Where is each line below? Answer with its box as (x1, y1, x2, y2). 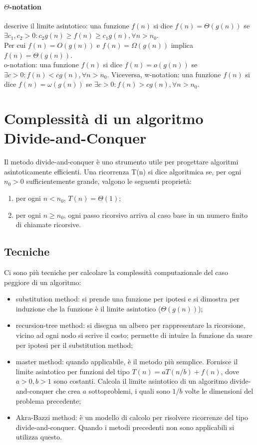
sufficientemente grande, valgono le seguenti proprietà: (26, 176, 192, 186)
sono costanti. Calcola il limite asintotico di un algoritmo (53, 376, 228, 386)
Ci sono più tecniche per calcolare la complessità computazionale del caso (4, 267, 229, 278)
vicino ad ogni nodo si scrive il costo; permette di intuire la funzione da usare (15, 330, 253, 340)
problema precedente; (15, 395, 81, 406)
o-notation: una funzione (4, 59, 79, 70)
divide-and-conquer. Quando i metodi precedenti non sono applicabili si (15, 422, 235, 432)
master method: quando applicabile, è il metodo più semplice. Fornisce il (15, 356, 238, 367)
